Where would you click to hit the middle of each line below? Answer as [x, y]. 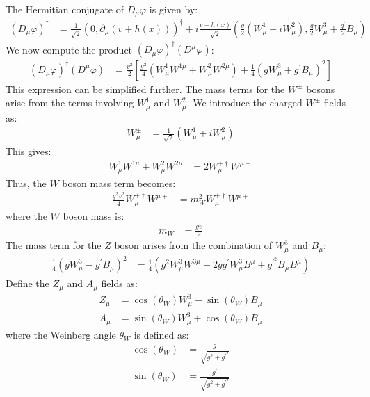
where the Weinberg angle [61, 334]
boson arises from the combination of [193, 245]
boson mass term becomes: [119, 183]
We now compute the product [69, 49]
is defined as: [161, 334]
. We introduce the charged [244, 103]
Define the [27, 283]
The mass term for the [54, 245]
